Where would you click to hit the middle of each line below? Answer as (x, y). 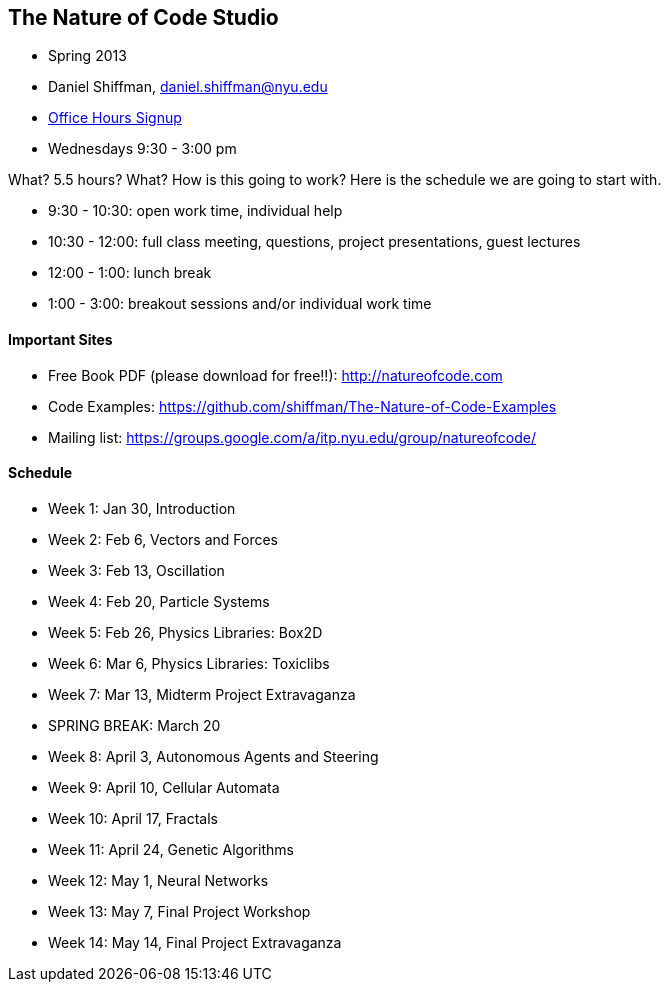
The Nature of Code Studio (143, 17)
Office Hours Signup (115, 118)
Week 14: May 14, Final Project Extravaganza (195, 942)
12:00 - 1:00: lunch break (130, 273)
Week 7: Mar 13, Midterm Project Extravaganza (202, 694)
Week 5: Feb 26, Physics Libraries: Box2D (185, 632)
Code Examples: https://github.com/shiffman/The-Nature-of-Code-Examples (302, 406)
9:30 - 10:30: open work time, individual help (195, 211)
